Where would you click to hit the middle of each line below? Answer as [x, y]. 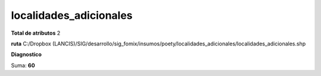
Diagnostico [26, 54]
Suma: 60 [23, 65]
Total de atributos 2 [36, 33]
